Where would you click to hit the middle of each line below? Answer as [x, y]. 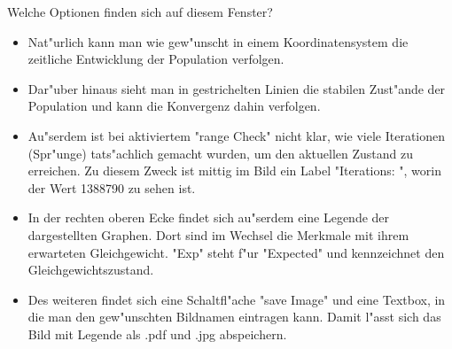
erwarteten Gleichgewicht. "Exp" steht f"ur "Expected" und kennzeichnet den [236, 252]
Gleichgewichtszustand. [91, 270]
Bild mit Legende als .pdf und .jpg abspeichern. [157, 333]
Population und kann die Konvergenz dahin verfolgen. [174, 106]
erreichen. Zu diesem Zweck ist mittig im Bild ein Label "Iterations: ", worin [234, 171]
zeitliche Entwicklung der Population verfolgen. [156, 59]
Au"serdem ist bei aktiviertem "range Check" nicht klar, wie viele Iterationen [237, 135]
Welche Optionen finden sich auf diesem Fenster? [140, 12]
